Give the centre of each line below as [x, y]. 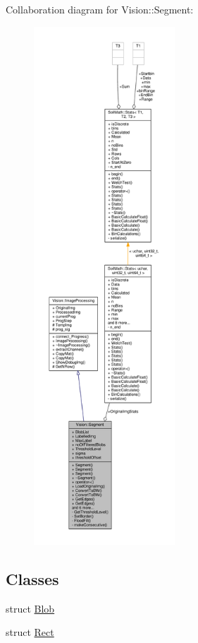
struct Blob [30, 608]
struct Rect [30, 632]
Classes [32, 578]
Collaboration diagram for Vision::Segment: [100, 9]
